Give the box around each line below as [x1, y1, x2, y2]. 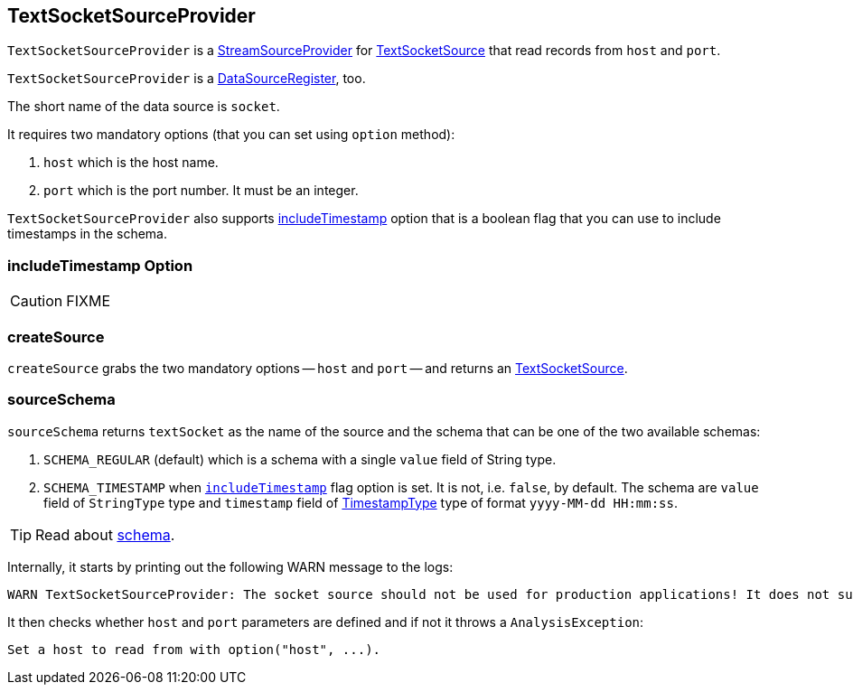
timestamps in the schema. [7, 226, 168, 242]
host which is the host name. [43, 154, 219, 171]
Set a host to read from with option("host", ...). [7, 641, 381, 657]
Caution [10, 292, 63, 311]
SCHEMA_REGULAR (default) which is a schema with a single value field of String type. [43, 451, 557, 467]
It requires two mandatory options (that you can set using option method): [7, 126, 455, 143]
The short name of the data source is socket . [7, 98, 280, 115]
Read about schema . [35, 525, 175, 544]
